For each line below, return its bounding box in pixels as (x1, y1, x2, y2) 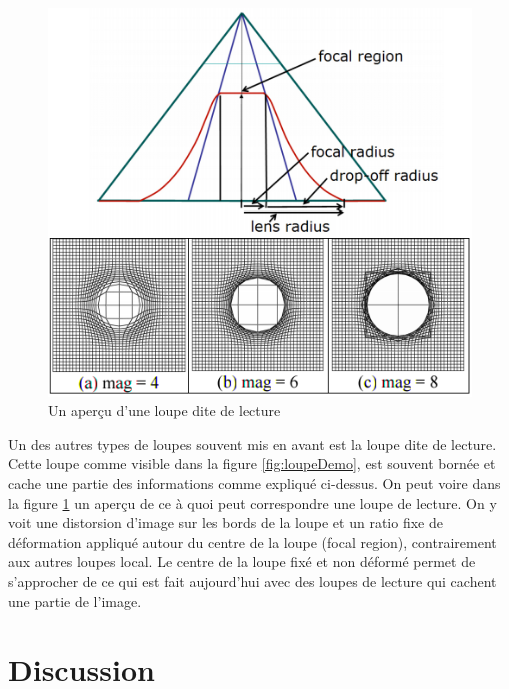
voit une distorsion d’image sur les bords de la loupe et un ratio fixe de (8, 512, 443, 533)
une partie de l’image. (8, 590, 142, 611)
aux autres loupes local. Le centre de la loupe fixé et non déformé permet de (8, 551, 476, 572)
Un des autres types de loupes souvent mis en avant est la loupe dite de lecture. (8, 433, 497, 454)
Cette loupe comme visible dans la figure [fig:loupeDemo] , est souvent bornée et (8, 453, 496, 474)
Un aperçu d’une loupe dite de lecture (48, 400, 281, 421)
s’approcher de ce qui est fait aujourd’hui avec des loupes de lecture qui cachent (8, 570, 497, 591)
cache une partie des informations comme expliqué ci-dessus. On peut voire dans (8, 472, 501, 493)
